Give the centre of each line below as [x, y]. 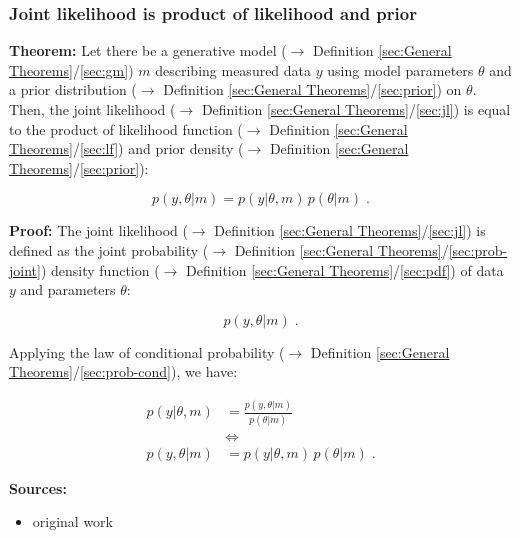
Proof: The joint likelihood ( [98, 230]
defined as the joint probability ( [109, 249]
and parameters [68, 289]
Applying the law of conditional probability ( [147, 351]
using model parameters [400, 69]
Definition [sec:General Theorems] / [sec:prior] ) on [312, 89]
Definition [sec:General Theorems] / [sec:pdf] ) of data [345, 269]
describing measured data [233, 69]
